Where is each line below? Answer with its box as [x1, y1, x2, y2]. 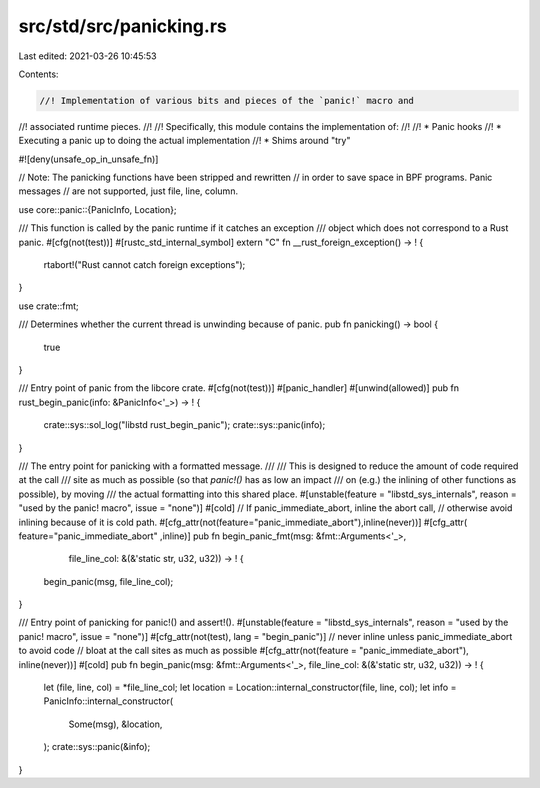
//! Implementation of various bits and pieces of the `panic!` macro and [39, 95, 415, 106]
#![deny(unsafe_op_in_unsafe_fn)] [18, 153, 159, 165]
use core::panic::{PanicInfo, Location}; [18, 203, 177, 215]
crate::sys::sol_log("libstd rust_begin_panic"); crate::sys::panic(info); [43, 419, 326, 431]
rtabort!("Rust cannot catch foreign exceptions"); [43, 259, 246, 271]
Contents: [18, 68, 59, 80]
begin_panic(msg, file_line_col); [43, 575, 174, 587]
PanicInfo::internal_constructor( [43, 695, 174, 707]
